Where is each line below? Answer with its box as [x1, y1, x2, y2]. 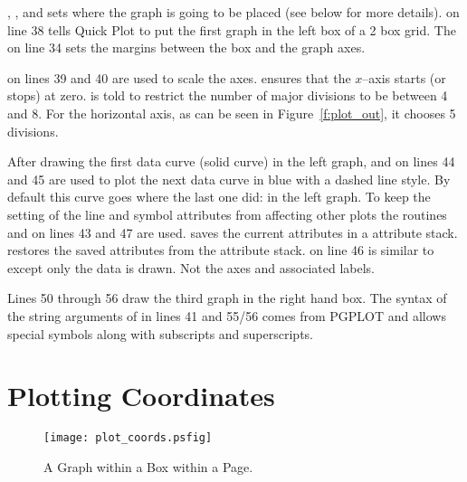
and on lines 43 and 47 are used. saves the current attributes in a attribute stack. [7, 222, 458, 241]
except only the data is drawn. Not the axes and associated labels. [7, 258, 376, 277]
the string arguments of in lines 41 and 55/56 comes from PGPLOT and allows [7, 306, 446, 325]
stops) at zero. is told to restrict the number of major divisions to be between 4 [7, 86, 448, 105]
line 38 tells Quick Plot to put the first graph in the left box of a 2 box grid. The [7, 20, 456, 39]
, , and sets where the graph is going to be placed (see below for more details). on [7, 3, 460, 21]
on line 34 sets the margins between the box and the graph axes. [7, 38, 366, 57]
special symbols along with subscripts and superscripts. [7, 324, 313, 343]
